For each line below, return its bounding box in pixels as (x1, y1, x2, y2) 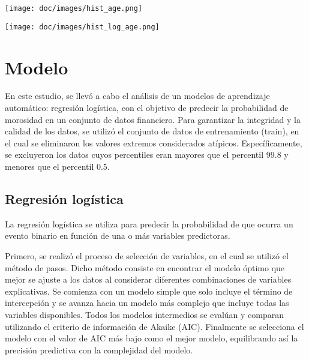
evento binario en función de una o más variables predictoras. (5, 229, 230, 242)
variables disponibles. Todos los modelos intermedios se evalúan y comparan (5, 308, 284, 320)
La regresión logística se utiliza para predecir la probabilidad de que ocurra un (5, 217, 293, 230)
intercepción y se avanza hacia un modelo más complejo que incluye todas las (5, 296, 289, 309)
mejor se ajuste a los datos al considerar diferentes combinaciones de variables (5, 273, 292, 286)
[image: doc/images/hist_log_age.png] (5, 22, 160, 31)
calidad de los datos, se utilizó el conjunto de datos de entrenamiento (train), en (5, 125, 299, 137)
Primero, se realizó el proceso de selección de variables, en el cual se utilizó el (5, 249, 289, 262)
